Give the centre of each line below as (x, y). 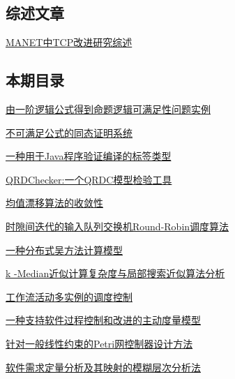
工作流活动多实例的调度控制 (69, 296)
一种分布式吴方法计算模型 (64, 250)
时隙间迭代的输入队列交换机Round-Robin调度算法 (117, 226)
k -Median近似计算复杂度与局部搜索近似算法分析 (115, 273)
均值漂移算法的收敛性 (54, 203)
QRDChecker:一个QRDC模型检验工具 (89, 179)
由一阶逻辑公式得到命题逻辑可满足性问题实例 (108, 109)
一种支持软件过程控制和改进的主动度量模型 (103, 320)
